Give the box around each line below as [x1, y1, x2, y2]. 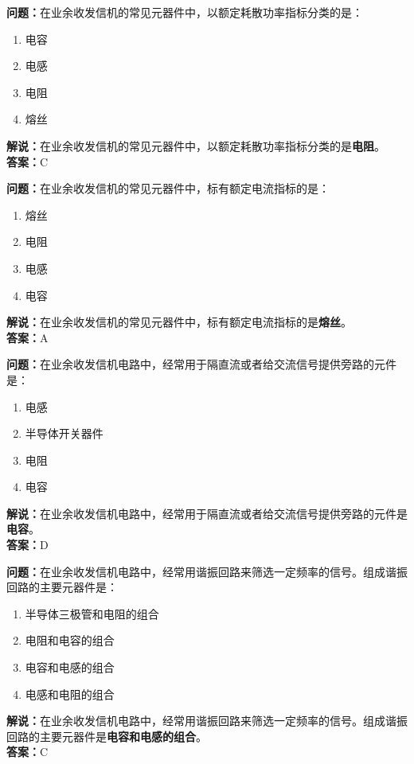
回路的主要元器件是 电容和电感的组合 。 [6, 727, 207, 744]
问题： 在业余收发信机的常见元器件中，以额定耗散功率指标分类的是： [6, 4, 363, 20]
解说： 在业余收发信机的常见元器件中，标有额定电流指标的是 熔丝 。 [6, 314, 352, 330]
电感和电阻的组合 [25, 685, 115, 702]
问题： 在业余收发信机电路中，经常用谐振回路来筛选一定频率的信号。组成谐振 [6, 563, 408, 579]
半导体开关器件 [25, 425, 103, 442]
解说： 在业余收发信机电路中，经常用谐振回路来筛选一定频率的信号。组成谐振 [6, 712, 408, 729]
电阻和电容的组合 [25, 632, 115, 649]
